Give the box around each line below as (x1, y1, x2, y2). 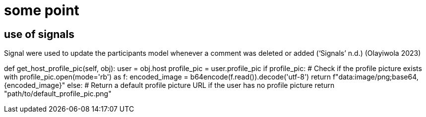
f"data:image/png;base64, (332, 73, 419, 81)
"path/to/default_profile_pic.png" (4, 89, 112, 98)
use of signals (4, 28, 74, 40)
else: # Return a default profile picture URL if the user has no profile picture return (67, 81, 335, 90)
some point (4, 2, 79, 19)
